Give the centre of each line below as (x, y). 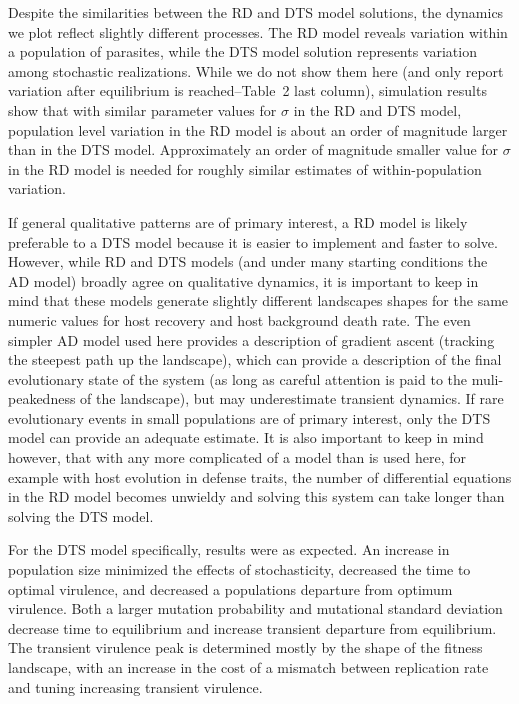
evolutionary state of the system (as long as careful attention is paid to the (238, 378)
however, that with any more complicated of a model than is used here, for (237, 457)
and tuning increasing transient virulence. (135, 686)
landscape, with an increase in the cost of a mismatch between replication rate (248, 667)
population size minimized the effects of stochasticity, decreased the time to (239, 569)
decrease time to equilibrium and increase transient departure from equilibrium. (252, 627)
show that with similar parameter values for (142, 109)
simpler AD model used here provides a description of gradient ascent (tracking (251, 339)
